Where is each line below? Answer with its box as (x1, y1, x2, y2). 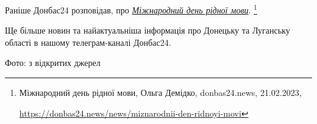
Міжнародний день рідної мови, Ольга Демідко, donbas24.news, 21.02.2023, (19, 86, 302, 99)
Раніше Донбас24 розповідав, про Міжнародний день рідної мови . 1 (5, 2, 257, 16)
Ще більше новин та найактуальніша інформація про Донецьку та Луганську (5, 24, 290, 37)
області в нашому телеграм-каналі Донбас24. (5, 35, 171, 48)
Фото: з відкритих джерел (5, 56, 101, 69)
